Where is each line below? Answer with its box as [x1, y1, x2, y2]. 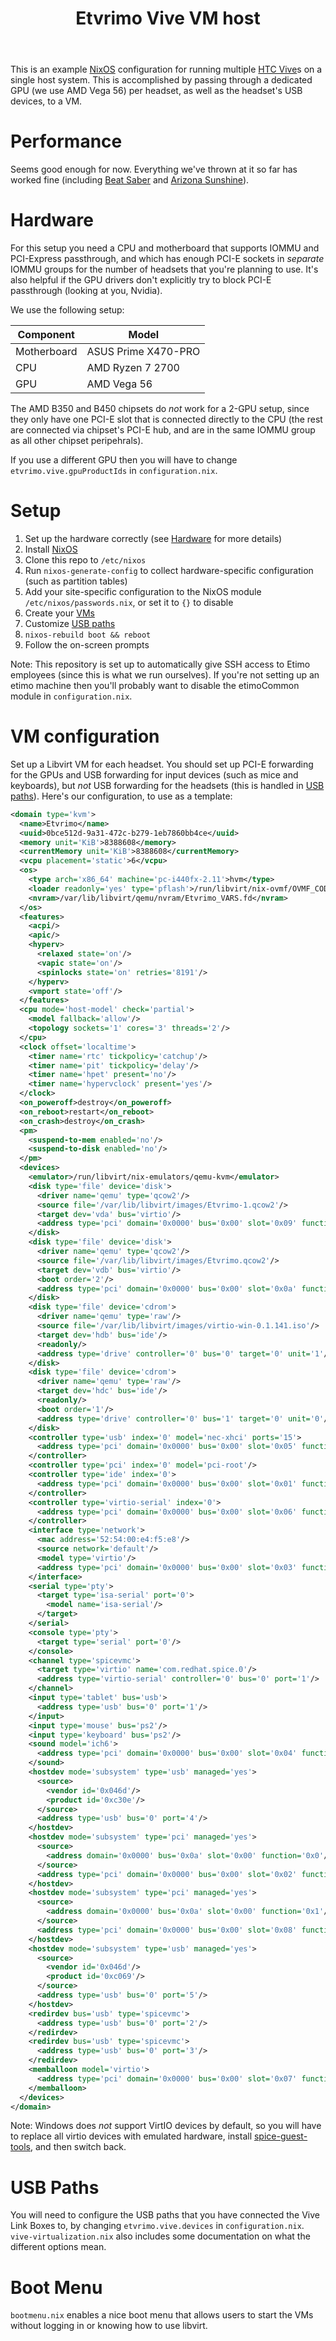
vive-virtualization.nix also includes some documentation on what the [10, 2230, 311, 2242]
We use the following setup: [10, 304, 125, 316]
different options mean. [10, 2241, 107, 2253]
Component [17, 328, 75, 342]
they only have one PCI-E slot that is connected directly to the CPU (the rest [10, 413, 323, 426]
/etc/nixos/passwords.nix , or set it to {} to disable [24, 597, 234, 608]
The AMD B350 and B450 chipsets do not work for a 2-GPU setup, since [10, 403, 310, 415]
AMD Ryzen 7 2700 [86, 361, 180, 375]
